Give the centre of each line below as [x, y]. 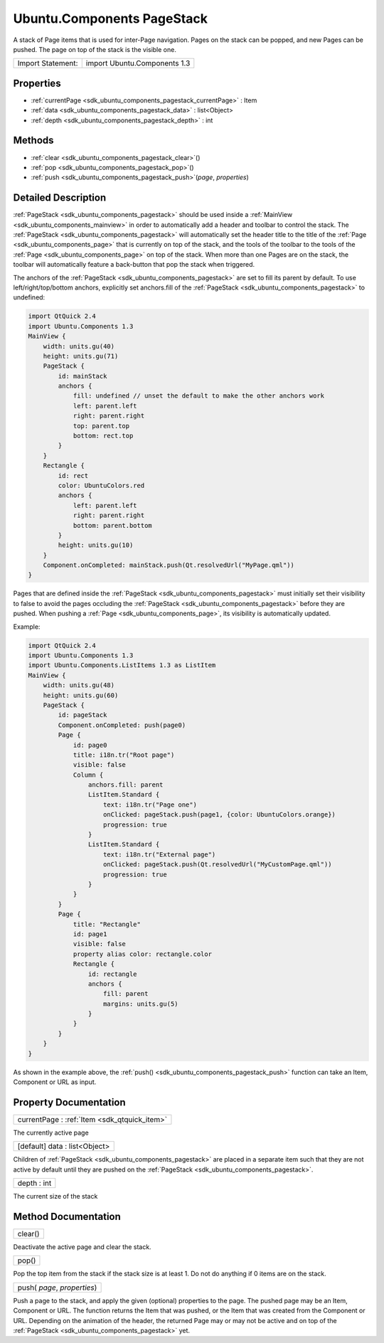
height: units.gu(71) [81, 356]
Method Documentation [67, 1216]
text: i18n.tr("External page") [160, 854]
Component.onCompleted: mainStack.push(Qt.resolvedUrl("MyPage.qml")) [169, 565]
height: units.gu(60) [81, 695]
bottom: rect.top [103, 436]
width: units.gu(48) [79, 685]
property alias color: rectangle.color [143, 954]
